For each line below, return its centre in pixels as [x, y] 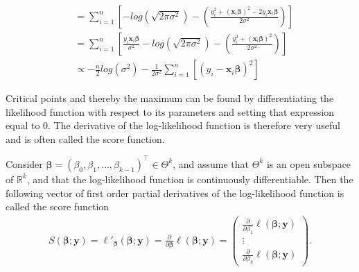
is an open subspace [309, 163]
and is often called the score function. [85, 138]
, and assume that [211, 163]
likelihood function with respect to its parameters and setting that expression [170, 111]
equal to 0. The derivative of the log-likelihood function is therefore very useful [173, 125]
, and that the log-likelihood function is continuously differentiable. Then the [190, 179]
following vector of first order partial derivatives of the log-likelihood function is [175, 193]
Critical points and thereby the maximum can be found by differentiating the [170, 98]
